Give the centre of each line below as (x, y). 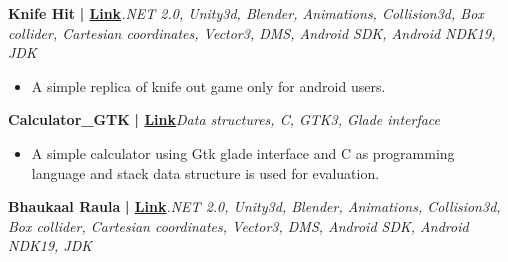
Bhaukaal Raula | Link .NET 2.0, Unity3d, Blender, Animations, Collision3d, (254, 206)
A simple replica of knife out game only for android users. (208, 85)
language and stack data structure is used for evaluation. (205, 172)
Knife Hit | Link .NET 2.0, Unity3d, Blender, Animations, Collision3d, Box (246, 13)
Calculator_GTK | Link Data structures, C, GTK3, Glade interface (224, 119)
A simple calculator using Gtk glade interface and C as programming (243, 152)
